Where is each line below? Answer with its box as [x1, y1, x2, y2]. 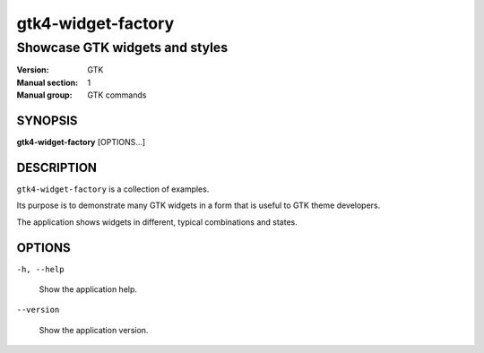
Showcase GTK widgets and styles [16, 39, 229, 56]
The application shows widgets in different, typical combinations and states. [16, 216, 298, 228]
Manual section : [16, 77, 79, 88]
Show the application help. [39, 284, 138, 295]
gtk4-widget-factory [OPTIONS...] [16, 137, 146, 148]
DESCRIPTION [16, 159, 98, 175]
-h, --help [16, 264, 65, 274]
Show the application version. [39, 324, 149, 335]
